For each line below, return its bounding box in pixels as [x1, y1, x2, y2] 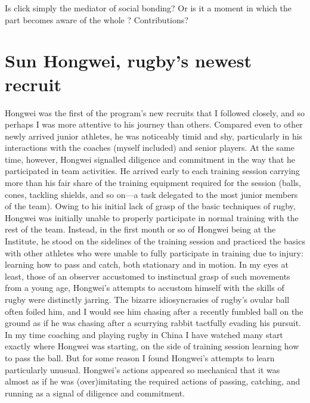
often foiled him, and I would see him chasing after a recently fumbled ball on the [5, 305, 303, 317]
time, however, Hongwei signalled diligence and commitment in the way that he [5, 153, 295, 165]
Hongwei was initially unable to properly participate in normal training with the [5, 211, 299, 224]
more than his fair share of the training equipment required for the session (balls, [5, 176, 301, 189]
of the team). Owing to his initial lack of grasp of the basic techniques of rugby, [5, 200, 296, 212]
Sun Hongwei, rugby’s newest [5, 48, 252, 73]
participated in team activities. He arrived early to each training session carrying [5, 165, 300, 177]
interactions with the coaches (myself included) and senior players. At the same [5, 141, 294, 154]
